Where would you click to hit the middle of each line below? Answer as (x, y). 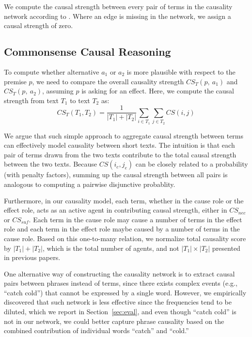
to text (80, 100)
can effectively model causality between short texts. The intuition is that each (119, 145)
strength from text (31, 100)
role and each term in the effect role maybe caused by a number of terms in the (122, 229)
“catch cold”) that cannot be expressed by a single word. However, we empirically (125, 292)
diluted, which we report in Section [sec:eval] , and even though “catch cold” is (120, 312)
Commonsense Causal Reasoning (87, 52)
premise (15, 81)
